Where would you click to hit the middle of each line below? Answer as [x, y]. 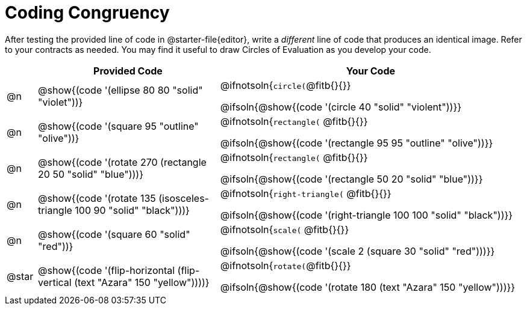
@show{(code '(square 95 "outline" [118, 126]
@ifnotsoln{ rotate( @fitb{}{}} [285, 265]
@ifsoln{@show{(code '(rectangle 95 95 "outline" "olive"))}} [357, 143]
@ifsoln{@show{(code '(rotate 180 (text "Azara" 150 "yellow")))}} [368, 287]
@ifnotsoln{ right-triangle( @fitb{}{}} [306, 193]
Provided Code [128, 71]
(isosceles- [184, 198]
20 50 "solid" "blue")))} [91, 174]
